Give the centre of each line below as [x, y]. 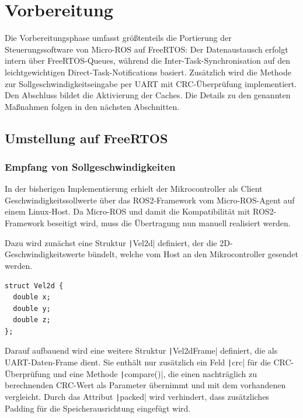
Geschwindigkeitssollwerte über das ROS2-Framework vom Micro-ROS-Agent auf [150, 200]
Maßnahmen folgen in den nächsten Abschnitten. [92, 106]
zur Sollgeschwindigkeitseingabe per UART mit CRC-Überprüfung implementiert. [151, 83]
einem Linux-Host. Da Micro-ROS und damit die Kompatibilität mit [128, 211]
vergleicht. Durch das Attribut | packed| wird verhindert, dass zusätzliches [137, 397]
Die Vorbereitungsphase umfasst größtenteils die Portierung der [118, 38]
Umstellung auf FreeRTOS [86, 138]
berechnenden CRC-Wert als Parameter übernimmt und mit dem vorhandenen [145, 385]
